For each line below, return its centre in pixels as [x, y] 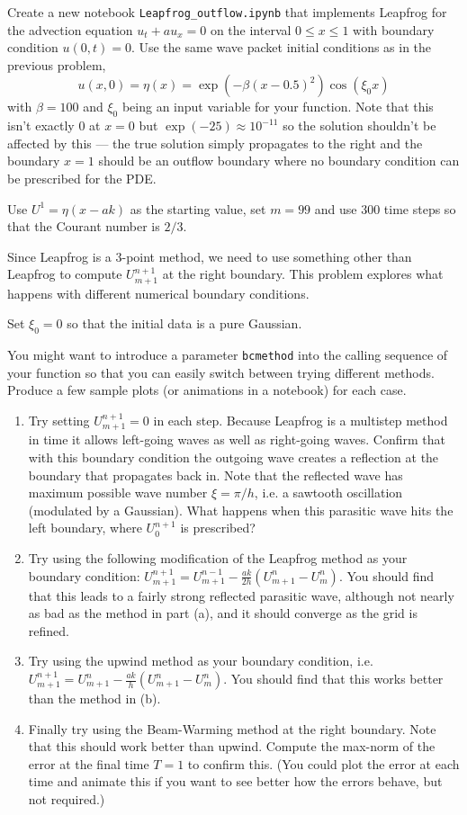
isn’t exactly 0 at [54, 125]
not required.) [67, 798]
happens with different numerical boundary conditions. [158, 293]
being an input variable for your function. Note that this [278, 107]
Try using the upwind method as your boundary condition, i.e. [201, 661]
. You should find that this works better [333, 678]
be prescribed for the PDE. [82, 179]
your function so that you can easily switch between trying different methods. [221, 372]
